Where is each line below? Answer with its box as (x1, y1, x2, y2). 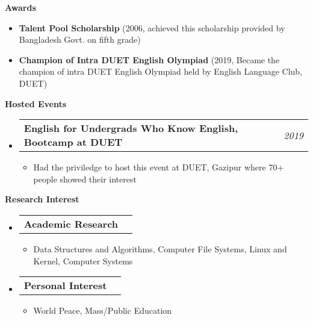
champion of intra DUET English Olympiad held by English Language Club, (19, 65, 303, 78)
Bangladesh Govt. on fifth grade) (19, 33, 141, 46)
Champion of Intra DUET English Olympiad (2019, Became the (19, 53, 280, 66)
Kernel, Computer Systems (33, 254, 133, 267)
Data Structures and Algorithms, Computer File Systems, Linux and (33, 242, 287, 255)
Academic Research (23, 216, 119, 231)
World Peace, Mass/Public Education (33, 304, 172, 317)
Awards (5, 1, 36, 13)
